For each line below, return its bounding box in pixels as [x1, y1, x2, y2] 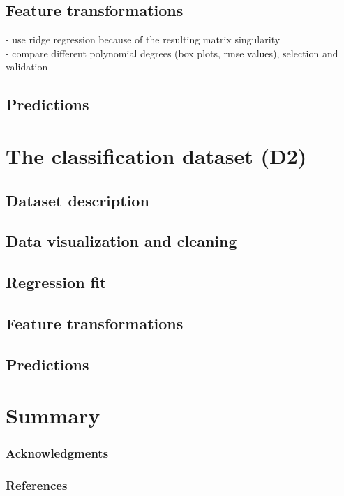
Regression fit [6, 271, 107, 293]
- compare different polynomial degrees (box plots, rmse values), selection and [6, 45, 338, 60]
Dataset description [6, 189, 149, 211]
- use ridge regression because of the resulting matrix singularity [6, 32, 281, 47]
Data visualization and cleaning [6, 230, 237, 252]
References [6, 476, 68, 494]
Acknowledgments [6, 444, 109, 462]
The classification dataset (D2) [6, 141, 307, 170]
